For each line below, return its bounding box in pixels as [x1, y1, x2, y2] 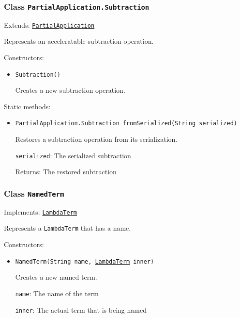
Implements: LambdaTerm [4, 206, 77, 217]
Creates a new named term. [15, 272, 97, 282]
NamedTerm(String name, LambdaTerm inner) [15, 258, 154, 265]
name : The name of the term [15, 288, 99, 298]
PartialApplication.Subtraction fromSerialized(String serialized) [15, 120, 237, 127]
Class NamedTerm [4, 187, 64, 199]
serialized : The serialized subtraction [15, 150, 131, 160]
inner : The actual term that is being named [15, 304, 147, 315]
